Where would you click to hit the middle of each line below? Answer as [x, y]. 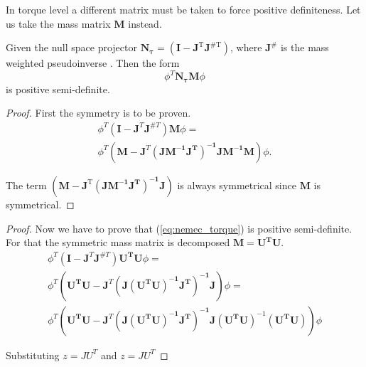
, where [246, 47]
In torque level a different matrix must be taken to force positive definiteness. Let [183, 9]
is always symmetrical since [237, 185]
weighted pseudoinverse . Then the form [93, 63]
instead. [145, 23]
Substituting [33, 355]
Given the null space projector [71, 47]
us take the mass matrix [58, 23]
